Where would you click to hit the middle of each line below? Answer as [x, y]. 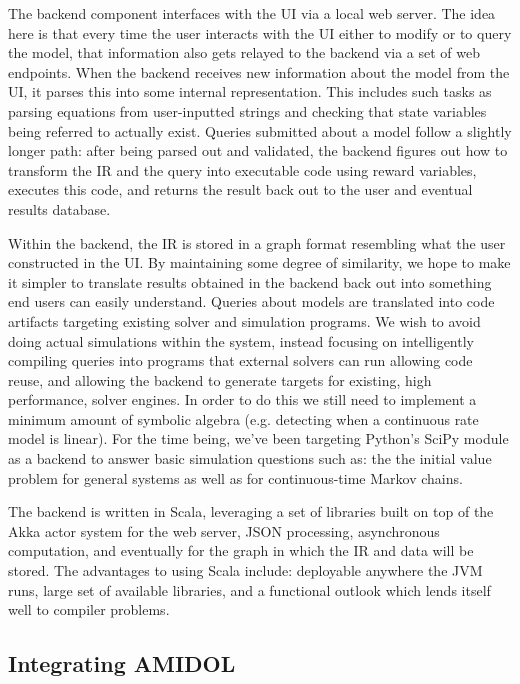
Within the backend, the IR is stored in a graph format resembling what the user [257, 242]
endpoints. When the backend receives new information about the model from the [259, 71]
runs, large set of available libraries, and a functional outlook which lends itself [249, 589]
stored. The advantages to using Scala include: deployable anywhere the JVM [245, 570]
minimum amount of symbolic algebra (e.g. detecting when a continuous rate [243, 418]
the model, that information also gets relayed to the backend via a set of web [244, 52]
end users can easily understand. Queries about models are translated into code [251, 301]
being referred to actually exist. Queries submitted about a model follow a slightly [260, 130]
